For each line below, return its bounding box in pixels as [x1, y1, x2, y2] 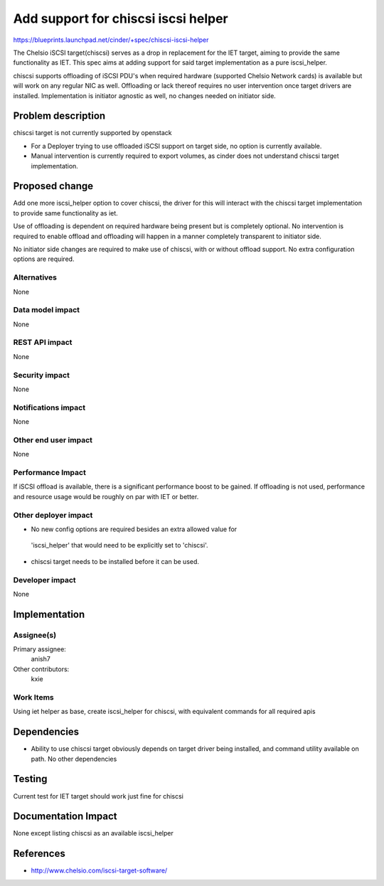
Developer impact [13, 575, 76, 585]
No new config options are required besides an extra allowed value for [31, 525, 238, 533]
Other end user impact [13, 434, 92, 444]
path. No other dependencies [31, 754, 117, 763]
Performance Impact [13, 468, 87, 478]
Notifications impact [13, 402, 85, 412]
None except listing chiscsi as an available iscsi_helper [13, 829, 174, 838]
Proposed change [13, 180, 94, 192]
